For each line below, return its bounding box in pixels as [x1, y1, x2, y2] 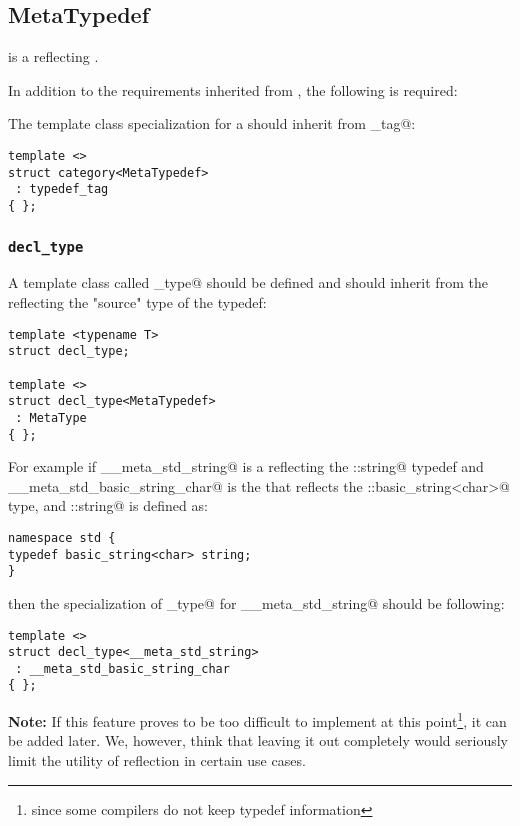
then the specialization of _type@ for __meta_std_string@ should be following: [8, 592, 505, 613]
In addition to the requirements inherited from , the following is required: [8, 79, 458, 100]
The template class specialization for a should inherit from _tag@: [8, 113, 416, 134]
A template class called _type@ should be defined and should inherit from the [8, 272, 488, 293]
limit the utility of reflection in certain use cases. [8, 749, 306, 770]
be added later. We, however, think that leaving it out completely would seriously [8, 730, 509, 751]
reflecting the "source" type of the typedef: [8, 291, 267, 312]
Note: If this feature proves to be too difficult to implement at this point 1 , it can [8, 708, 507, 731]
